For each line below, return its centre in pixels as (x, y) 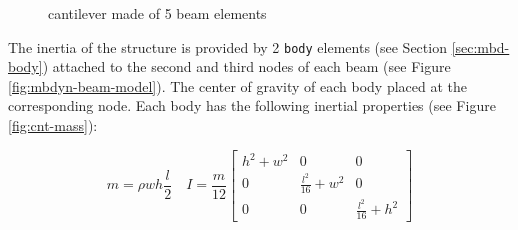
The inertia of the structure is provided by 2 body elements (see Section (227, 46)
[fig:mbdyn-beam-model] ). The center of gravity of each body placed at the (237, 85)
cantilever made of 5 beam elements (157, 13)
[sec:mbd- (480, 46)
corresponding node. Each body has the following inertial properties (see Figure (252, 105)
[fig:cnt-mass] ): (53, 125)
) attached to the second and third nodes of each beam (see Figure (246, 66)
